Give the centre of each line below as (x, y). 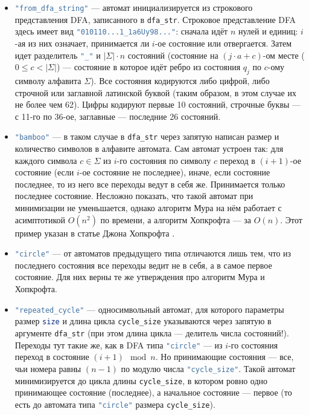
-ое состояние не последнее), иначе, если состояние (175, 172)
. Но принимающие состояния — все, (225, 357)
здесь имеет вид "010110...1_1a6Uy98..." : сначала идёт (121, 31)
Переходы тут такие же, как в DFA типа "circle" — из (119, 345)
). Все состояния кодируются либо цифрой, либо (180, 81)
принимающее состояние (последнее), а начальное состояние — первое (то (153, 392)
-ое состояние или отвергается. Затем (223, 43)
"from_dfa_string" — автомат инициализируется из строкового (134, 7)
